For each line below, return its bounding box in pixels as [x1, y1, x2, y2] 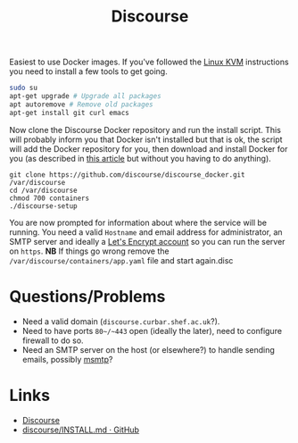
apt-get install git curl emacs [9, 108, 129, 117]
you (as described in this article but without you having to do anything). [9, 153, 272, 163]
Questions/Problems [9, 286, 166, 306]
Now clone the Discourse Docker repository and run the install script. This [9, 124, 281, 135]
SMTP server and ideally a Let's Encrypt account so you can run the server [9, 236, 286, 247]
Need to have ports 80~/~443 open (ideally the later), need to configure [21, 325, 283, 336]
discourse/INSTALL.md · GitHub [21, 424, 140, 435]
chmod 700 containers [9, 194, 90, 203]
